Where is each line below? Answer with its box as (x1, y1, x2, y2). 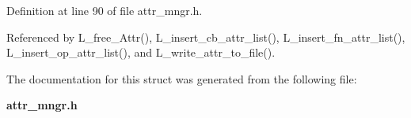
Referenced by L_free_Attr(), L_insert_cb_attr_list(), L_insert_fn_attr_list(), (6, 28, 405, 45)
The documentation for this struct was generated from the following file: (6, 70, 357, 87)
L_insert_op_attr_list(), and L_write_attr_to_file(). (6, 44, 276, 61)
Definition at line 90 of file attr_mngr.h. (6, 2, 203, 18)
